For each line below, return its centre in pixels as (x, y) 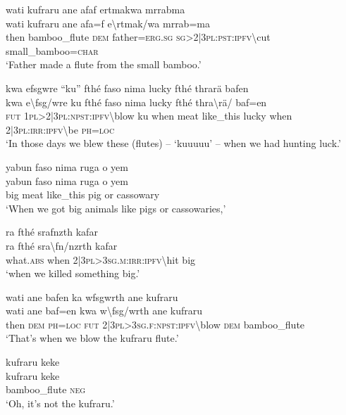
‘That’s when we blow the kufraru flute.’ (92, 338)
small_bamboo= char (52, 50)
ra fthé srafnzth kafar (52, 232)
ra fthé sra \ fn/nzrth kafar (62, 245)
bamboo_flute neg (46, 389)
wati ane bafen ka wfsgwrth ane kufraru (92, 296)
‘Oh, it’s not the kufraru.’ (60, 403)
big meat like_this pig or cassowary (83, 194)
